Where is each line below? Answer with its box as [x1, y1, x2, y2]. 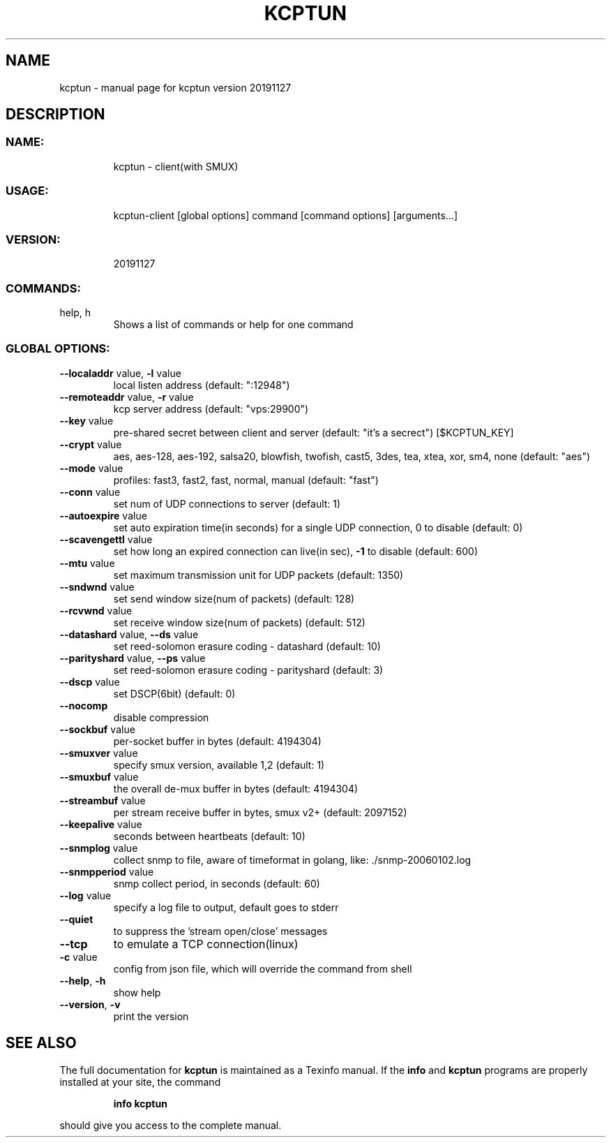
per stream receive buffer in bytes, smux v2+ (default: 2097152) [113, 806, 407, 818]
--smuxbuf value [59, 770, 139, 783]
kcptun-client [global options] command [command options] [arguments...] [113, 209, 458, 221]
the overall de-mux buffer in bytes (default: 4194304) [113, 782, 359, 795]
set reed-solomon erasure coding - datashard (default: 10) [113, 640, 381, 652]
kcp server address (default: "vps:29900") [113, 402, 309, 415]
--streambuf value [59, 794, 146, 806]
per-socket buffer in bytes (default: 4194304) [113, 735, 322, 747]
